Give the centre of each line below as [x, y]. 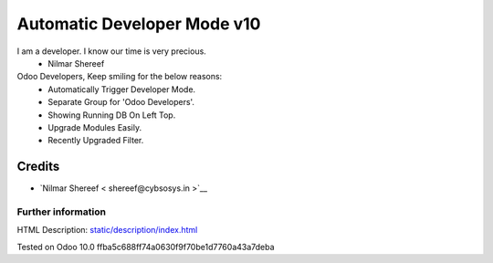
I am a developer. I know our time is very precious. [112, 51]
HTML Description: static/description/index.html [107, 230]
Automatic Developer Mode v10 [139, 24]
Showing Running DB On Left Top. [112, 115]
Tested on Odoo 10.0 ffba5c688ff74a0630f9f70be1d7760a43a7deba [146, 247]
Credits [38, 167]
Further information [62, 212]
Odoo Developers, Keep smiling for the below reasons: [120, 77]
